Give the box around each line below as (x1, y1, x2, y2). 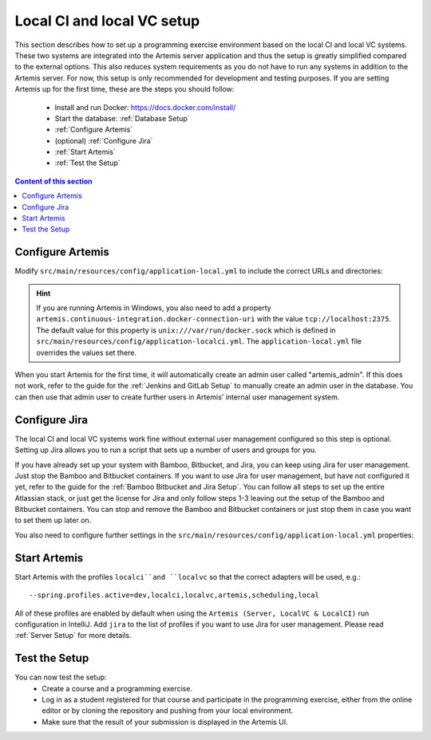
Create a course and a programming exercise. (42, 683, 193, 693)
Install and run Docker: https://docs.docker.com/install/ (54, 102, 236, 112)
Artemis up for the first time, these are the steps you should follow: (14, 85, 235, 94)
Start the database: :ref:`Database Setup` (54, 113, 191, 123)
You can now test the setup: (14, 672, 107, 682)
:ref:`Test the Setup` (54, 158, 121, 167)
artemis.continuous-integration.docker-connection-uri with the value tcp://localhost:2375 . (36, 314, 391, 324)
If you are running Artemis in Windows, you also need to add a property (36, 303, 271, 313)
